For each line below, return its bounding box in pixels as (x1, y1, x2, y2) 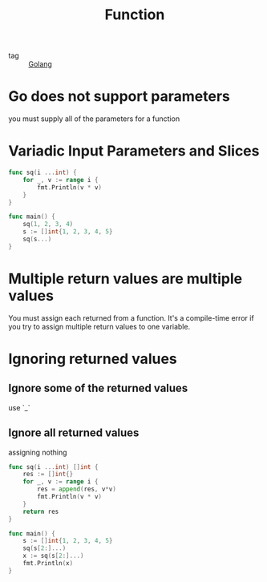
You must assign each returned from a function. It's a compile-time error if (8, 313, 254, 322)
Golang (28, 59, 52, 69)
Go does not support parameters (8, 87, 230, 106)
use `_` (8, 402, 30, 412)
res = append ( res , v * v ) (37, 485, 116, 494)
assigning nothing (8, 447, 67, 457)
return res (22, 507, 59, 515)
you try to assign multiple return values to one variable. (8, 321, 191, 331)
